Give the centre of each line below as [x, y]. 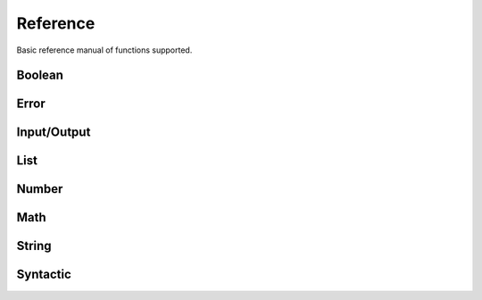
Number [40, 189]
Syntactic [44, 275]
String [34, 246]
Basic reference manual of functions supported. [104, 50]
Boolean [40, 75]
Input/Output [54, 133]
